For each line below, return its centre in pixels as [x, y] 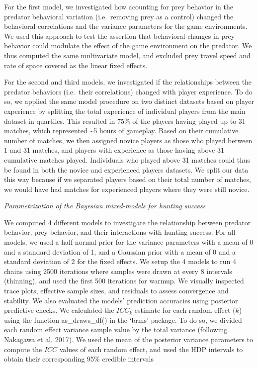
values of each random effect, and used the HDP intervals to [151, 349]
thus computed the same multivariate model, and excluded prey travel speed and [127, 55]
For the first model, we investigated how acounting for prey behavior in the [119, 6]
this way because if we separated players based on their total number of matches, [128, 179]
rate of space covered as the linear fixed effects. [76, 65]
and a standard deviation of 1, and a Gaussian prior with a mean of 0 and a [120, 251]
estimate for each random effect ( [185, 310]
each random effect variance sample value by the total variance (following [116, 329]
